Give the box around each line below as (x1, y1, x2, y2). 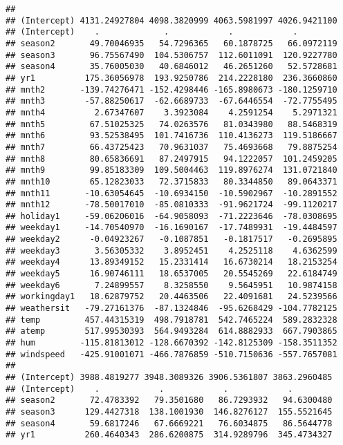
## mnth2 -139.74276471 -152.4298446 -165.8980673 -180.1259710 (6, 84, 337, 95)
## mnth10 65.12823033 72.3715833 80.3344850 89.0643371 (6, 176, 337, 187)
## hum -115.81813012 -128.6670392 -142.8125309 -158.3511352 (6, 338, 337, 348)
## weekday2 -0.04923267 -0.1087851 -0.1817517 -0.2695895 (6, 234, 337, 245)
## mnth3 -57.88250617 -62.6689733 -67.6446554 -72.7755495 (6, 96, 337, 106)
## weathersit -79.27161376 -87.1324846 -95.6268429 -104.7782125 (6, 303, 337, 314)
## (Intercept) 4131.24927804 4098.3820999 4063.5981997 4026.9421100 (6, 15, 337, 26)
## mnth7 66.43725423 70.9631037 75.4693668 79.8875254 (6, 142, 337, 152)
